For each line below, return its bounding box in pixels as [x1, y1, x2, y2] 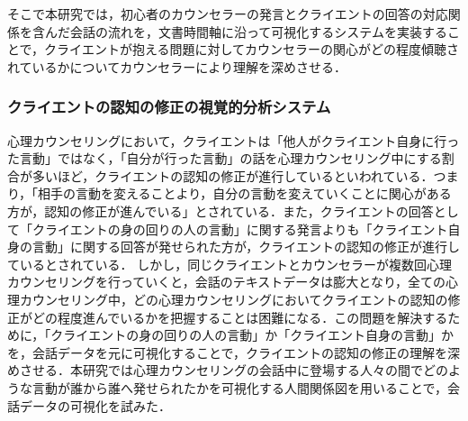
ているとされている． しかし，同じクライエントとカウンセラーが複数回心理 [7, 254, 453, 273]
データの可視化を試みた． [19, 396, 171, 415]
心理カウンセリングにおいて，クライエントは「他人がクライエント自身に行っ [7, 131, 460, 150]
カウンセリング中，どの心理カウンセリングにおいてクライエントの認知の [19, 289, 448, 308]
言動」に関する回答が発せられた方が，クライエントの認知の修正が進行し [31, 237, 461, 256]
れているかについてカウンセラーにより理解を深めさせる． [7, 57, 346, 76]
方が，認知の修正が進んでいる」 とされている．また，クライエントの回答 [7, 201, 434, 220]
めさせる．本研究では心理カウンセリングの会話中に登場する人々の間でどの [7, 361, 448, 380]
